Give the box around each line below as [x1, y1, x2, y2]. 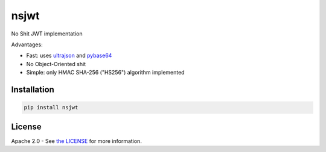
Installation [11, 84, 54, 94]
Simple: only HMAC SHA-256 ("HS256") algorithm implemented [26, 69, 185, 76]
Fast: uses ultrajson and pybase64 [26, 52, 112, 59]
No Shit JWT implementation [11, 30, 83, 37]
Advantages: [11, 41, 43, 48]
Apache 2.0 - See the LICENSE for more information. [11, 137, 142, 144]
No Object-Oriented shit [26, 60, 86, 67]
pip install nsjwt [24, 104, 78, 111]
